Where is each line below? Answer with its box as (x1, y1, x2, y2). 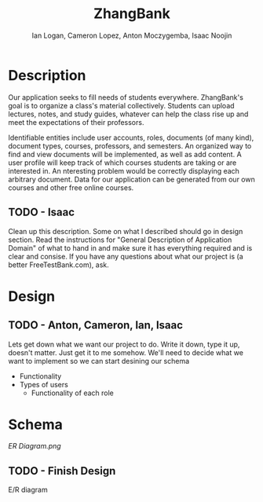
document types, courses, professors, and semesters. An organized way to (8, 141, 252, 150)
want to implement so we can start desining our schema (8, 356, 190, 365)
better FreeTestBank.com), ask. (8, 260, 110, 269)
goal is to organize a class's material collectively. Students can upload (8, 101, 235, 110)
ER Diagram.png (8, 442, 61, 451)
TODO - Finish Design (8, 464, 116, 478)
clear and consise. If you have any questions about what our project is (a (8, 251, 243, 261)
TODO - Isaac (8, 206, 75, 219)
